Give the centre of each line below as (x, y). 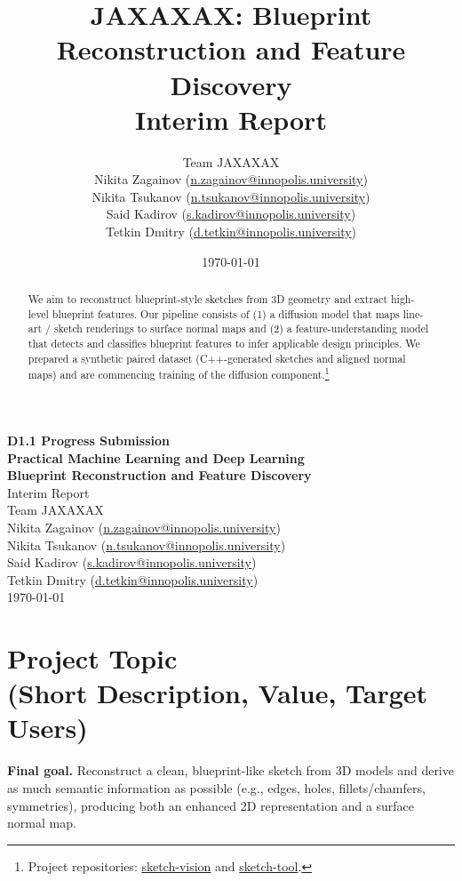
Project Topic (92, 658)
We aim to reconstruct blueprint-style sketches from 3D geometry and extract (208, 299)
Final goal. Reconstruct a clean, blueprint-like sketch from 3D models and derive (231, 770)
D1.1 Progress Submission (88, 440)
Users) (48, 728)
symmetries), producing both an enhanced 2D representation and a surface (211, 805)
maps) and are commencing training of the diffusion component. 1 (179, 373)
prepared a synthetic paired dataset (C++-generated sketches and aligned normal (217, 358)
